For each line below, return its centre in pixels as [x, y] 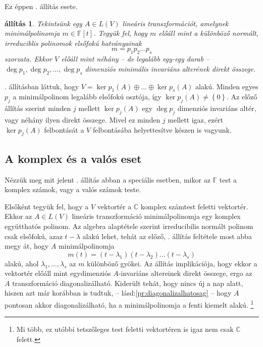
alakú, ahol [22, 263]
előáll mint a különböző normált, [208, 33]
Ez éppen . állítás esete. [41, 6]
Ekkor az [18, 216]
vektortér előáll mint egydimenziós [58, 273]
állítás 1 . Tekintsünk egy [43, 23]
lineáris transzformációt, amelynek [175, 23]
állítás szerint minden [38, 108]
